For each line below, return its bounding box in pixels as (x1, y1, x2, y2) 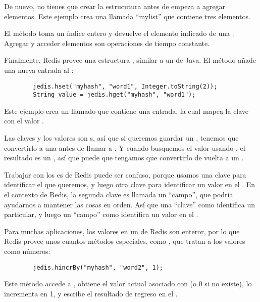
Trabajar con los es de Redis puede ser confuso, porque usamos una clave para (4, 169, 246, 180)
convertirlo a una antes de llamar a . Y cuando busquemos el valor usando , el (4, 142, 245, 153)
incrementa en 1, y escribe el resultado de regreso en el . (4, 288, 178, 298)
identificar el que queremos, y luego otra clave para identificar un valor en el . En (4, 179, 255, 190)
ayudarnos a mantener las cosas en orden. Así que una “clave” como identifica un (4, 199, 255, 209)
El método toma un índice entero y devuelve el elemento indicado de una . (4, 28, 234, 38)
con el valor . (4, 115, 44, 126)
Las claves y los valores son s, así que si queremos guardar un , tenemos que (4, 133, 239, 143)
